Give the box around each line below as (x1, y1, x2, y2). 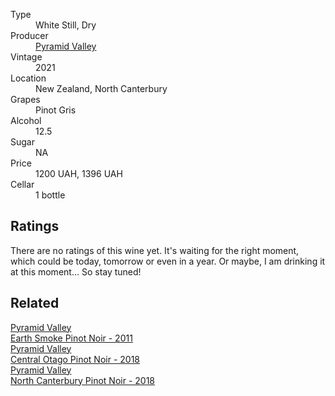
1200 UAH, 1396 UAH (35, 168, 123, 179)
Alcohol (10, 115, 42, 126)
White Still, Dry (35, 19, 97, 31)
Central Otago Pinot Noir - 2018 (10, 353, 140, 365)
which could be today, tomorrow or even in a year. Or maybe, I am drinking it (10, 255, 326, 267)
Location (10, 72, 47, 84)
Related (10, 295, 60, 312)
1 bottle (35, 189, 66, 201)
